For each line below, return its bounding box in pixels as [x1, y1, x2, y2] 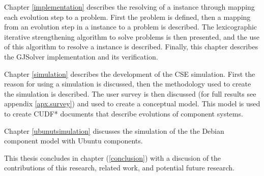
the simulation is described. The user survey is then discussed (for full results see [4, 88, 256, 99]
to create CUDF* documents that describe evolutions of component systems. [4, 108, 243, 119]
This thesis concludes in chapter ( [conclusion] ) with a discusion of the [4, 152, 221, 163]
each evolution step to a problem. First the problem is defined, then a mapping [4, 11, 251, 22]
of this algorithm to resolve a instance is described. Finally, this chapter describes [4, 41, 258, 52]
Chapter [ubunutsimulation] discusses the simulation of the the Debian [4, 125, 224, 136]
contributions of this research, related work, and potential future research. [4, 162, 234, 173]
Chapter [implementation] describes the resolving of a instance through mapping [4, 2, 255, 12]
